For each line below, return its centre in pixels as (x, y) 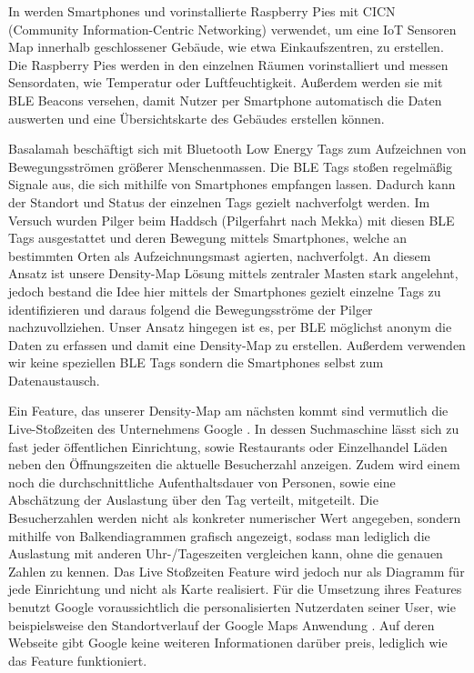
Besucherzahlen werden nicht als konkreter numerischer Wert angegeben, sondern (235, 518)
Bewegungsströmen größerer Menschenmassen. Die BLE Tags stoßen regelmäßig (231, 166)
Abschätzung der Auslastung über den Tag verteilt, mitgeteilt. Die (193, 500)
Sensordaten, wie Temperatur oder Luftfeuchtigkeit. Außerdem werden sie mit (226, 82)
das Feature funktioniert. (78, 660)
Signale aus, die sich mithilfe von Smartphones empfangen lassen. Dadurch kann (232, 184)
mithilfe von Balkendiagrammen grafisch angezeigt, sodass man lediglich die (219, 535)
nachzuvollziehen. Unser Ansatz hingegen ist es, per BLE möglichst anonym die (230, 327)
